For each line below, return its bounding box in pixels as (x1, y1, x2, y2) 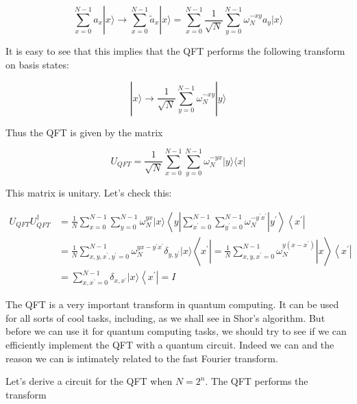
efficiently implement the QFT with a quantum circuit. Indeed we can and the (5, 338, 334, 351)
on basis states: (5, 57, 69, 71)
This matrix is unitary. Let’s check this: (5, 186, 172, 200)
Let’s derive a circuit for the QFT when (5, 374, 173, 388)
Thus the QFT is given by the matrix (5, 125, 163, 139)
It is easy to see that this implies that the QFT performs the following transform (5, 44, 345, 58)
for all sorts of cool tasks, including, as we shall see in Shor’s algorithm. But (5, 310, 325, 325)
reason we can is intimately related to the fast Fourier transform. (5, 351, 278, 365)
